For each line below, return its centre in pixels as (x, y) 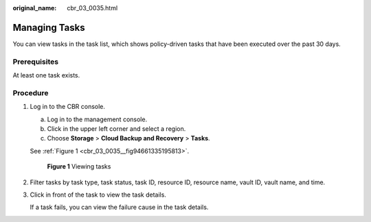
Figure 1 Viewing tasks (79, 166)
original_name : (35, 8)
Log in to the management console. (97, 119)
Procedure (31, 92)
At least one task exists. (46, 75)
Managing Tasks (49, 27)
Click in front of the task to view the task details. (98, 195)
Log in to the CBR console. (68, 107)
